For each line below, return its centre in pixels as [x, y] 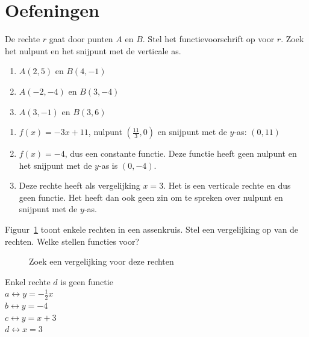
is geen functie [87, 281]
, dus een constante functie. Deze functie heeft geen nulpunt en [181, 153]
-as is [108, 165]
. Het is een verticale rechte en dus [227, 185]
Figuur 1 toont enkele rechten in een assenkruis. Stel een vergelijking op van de [152, 229]
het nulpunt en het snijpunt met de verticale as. [93, 50]
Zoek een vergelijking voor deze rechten [101, 261]
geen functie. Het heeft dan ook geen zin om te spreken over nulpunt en [151, 197]
